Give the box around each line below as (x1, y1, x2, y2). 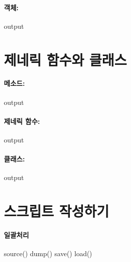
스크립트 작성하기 (4, 201, 109, 221)
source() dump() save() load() (4, 248, 92, 259)
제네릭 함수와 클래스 (4, 49, 127, 69)
